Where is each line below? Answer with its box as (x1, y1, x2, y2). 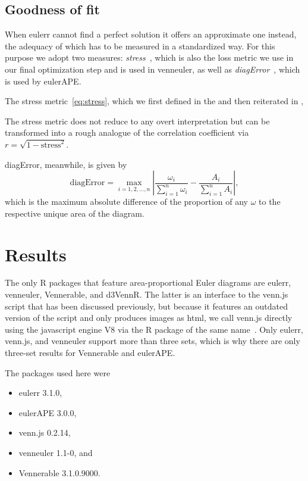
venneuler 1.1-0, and (18, 446, 93, 458)
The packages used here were (5, 366, 111, 379)
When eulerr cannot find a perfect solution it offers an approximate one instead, (5, 28, 297, 40)
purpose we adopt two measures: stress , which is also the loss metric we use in (5, 51, 294, 64)
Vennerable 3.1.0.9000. (18, 466, 100, 479)
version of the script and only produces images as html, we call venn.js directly (5, 311, 293, 324)
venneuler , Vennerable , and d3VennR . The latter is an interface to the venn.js (5, 288, 288, 301)
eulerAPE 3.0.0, (18, 406, 77, 418)
